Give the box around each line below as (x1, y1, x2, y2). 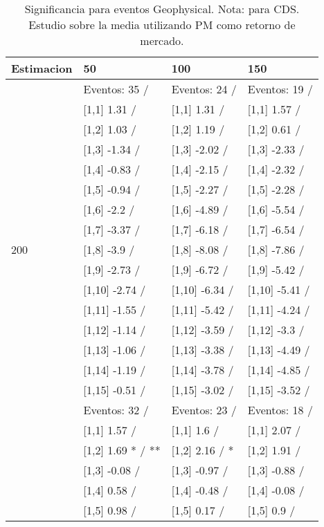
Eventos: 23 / (171, 402, 237, 418)
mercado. (140, 33, 184, 48)
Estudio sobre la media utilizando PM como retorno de (28, 17, 296, 33)
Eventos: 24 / (171, 81, 237, 97)
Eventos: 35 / (83, 81, 149, 97)
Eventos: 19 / (247, 81, 313, 97)
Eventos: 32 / (83, 402, 149, 418)
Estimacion (11, 60, 73, 76)
